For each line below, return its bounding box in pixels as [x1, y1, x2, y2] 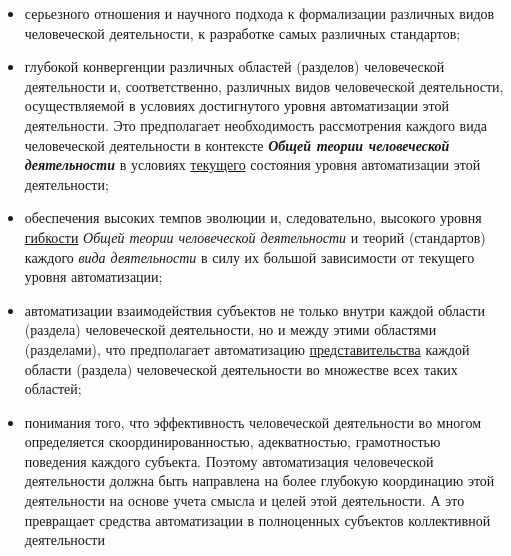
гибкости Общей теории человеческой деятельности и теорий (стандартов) [24, 226, 486, 247]
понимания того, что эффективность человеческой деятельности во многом [24, 411, 482, 432]
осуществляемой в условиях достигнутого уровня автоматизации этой [24, 95, 450, 116]
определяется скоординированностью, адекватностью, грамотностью [24, 431, 441, 452]
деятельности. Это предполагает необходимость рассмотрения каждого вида [24, 114, 487, 135]
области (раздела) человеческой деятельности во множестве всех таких [24, 358, 458, 379]
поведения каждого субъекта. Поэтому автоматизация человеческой [24, 450, 434, 471]
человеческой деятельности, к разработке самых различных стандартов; [24, 22, 461, 43]
